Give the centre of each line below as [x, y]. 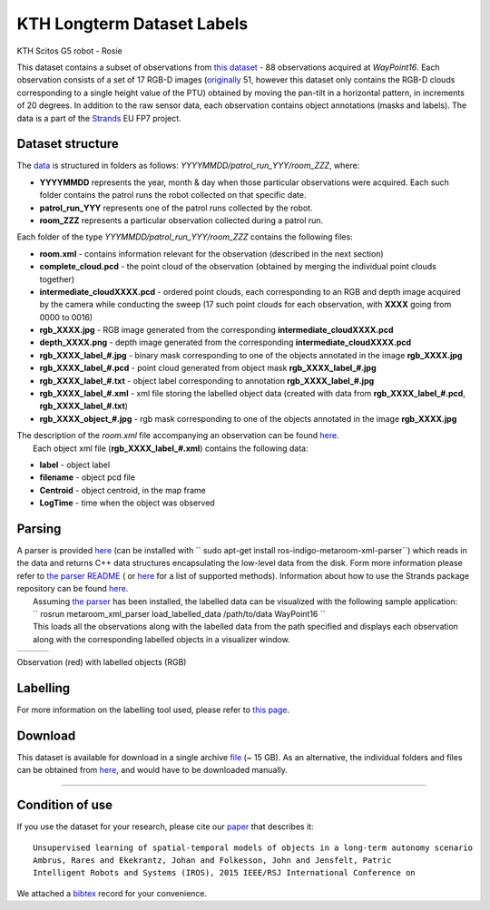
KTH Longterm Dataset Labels [132, 24]
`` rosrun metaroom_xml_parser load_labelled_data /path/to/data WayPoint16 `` [179, 614]
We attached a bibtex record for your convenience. [112, 893]
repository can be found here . [73, 589]
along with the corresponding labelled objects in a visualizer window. [162, 639]
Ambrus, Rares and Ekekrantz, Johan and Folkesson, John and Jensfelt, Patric [212, 861]
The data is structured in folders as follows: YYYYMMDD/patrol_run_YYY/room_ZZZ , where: [188, 166]
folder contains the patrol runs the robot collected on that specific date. [173, 195]
